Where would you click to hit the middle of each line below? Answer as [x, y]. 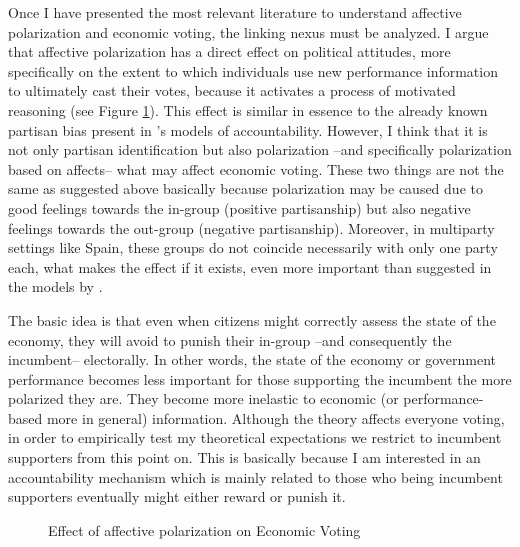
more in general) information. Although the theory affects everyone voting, [275, 417]
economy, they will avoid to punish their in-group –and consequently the [230, 339]
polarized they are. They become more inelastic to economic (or [203, 398]
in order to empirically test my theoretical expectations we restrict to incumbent [255, 437]
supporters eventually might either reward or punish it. [177, 496]
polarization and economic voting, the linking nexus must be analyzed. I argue [248, 31]
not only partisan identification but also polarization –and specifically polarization [260, 149]
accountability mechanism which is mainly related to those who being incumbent [255, 476]
